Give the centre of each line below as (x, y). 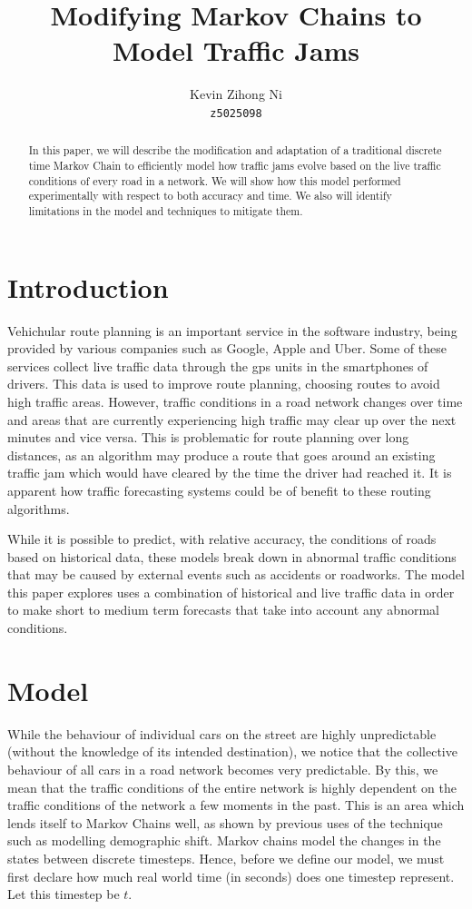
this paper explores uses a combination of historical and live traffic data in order (231, 592)
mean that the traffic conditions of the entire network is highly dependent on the (232, 787)
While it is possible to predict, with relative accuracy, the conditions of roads (222, 539)
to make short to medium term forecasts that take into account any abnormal (223, 610)
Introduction (88, 287)
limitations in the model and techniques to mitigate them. (166, 210)
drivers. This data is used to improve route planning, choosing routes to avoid (224, 384)
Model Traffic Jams (236, 50)
